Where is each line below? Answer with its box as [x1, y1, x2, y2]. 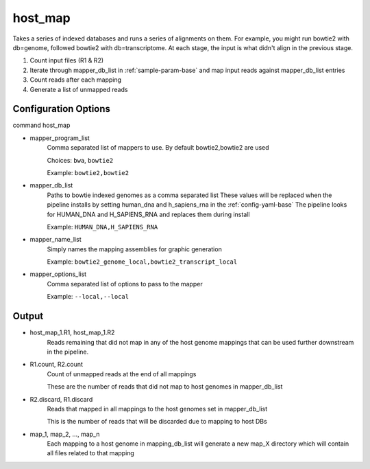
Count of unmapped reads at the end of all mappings [47, 369, 197, 378]
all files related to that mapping [47, 449, 135, 457]
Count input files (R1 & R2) [29, 56, 104, 65]
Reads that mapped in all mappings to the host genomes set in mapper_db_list [47, 404, 268, 413]
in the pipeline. [47, 347, 89, 356]
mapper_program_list [29, 134, 90, 142]
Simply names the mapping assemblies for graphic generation [47, 244, 222, 253]
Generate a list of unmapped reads [29, 85, 128, 93]
